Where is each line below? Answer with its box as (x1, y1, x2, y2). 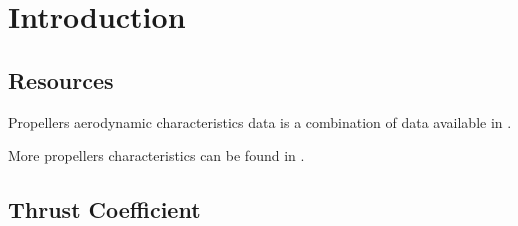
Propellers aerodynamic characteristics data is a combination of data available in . (8, 111, 512, 132)
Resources (8, 64, 114, 95)
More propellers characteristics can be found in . (8, 145, 305, 166)
